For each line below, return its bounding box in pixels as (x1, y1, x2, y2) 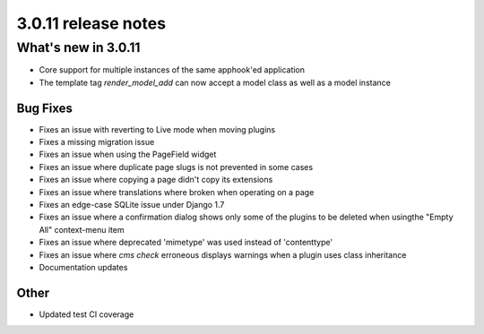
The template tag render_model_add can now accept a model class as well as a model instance (39, 77, 392, 88)
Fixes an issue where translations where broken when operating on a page (39, 186, 315, 197)
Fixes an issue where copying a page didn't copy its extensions (39, 175, 273, 185)
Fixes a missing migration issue (39, 137, 155, 148)
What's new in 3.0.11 (16, 39, 141, 56)
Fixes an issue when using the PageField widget (39, 149, 217, 160)
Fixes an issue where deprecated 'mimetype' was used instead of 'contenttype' (39, 237, 333, 248)
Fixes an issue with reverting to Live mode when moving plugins (39, 124, 276, 134)
